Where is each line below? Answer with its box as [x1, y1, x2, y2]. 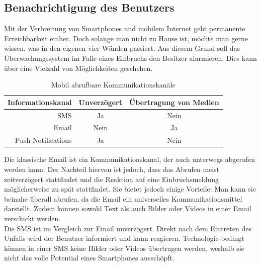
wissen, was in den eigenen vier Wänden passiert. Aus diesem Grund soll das [4, 43, 240, 53]
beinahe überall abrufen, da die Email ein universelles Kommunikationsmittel [4, 193, 242, 204]
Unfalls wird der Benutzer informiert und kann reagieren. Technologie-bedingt [4, 233, 244, 243]
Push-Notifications [15, 135, 72, 145]
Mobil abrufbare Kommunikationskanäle [51, 79, 176, 90]
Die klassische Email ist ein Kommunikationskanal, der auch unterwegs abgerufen [4, 154, 255, 164]
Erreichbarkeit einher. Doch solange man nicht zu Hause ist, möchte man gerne [4, 33, 248, 43]
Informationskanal [8, 97, 72, 107]
